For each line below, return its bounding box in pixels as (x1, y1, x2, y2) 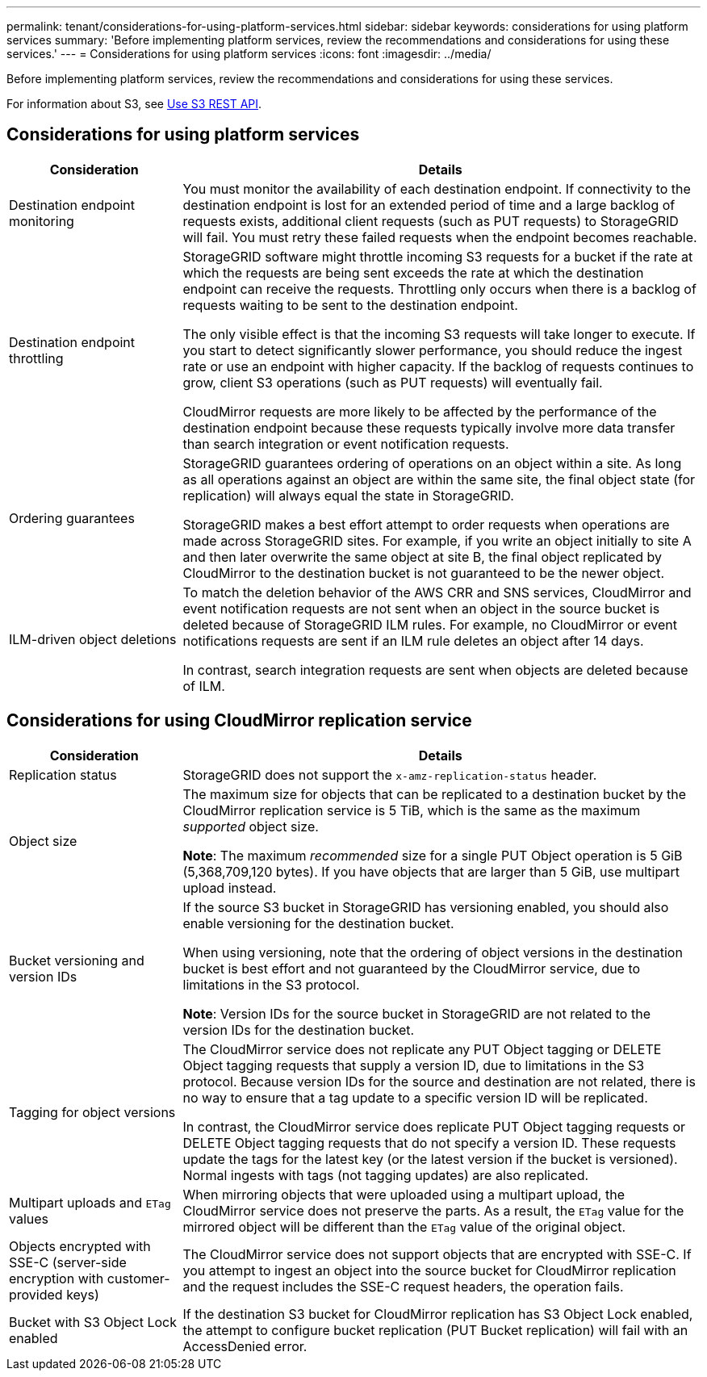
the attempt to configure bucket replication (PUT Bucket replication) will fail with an (182, 1321, 688, 1338)
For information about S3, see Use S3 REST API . (6, 97, 262, 111)
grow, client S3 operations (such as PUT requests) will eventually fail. (182, 374, 603, 391)
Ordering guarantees (9, 509, 135, 526)
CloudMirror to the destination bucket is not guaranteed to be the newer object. (182, 564, 665, 581)
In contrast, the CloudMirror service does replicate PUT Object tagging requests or (182, 1118, 686, 1135)
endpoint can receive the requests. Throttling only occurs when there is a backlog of (182, 280, 697, 297)
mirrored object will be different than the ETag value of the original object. (182, 1218, 626, 1235)
